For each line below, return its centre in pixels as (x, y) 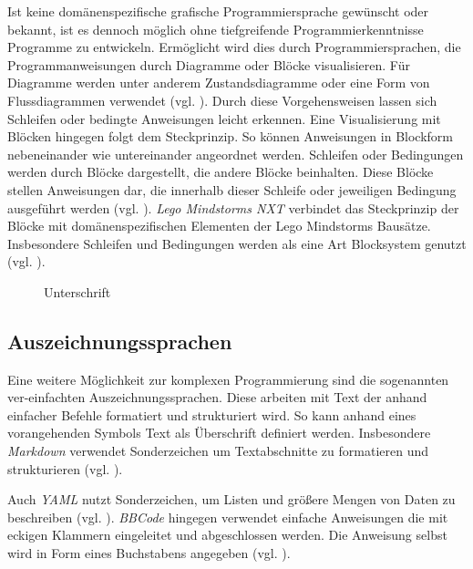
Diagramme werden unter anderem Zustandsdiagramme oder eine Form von (219, 83)
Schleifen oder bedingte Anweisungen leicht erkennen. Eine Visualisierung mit (224, 118)
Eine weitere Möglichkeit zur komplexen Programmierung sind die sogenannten (228, 379)
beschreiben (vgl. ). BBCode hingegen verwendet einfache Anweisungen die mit (228, 517)
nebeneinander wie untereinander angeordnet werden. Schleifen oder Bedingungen (236, 154)
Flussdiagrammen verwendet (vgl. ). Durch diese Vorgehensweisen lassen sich (222, 100)
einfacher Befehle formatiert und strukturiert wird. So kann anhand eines (212, 414)
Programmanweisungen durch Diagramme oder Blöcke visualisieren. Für (209, 64)
